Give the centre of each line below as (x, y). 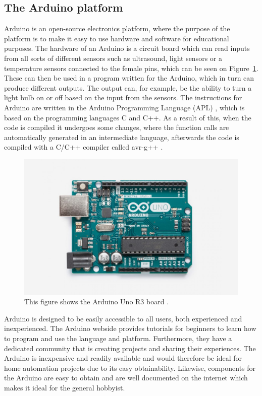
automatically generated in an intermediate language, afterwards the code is (122, 137)
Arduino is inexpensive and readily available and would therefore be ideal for (123, 358)
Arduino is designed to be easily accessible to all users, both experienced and (123, 318)
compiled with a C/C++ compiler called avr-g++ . (84, 147)
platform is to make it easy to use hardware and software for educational (117, 38)
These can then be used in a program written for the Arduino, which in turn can (129, 78)
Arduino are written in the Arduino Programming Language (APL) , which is (124, 107)
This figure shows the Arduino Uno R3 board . (97, 302)
